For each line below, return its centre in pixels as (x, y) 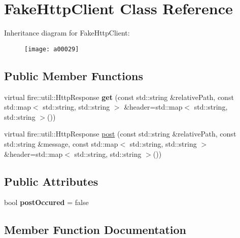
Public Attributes (51, 181)
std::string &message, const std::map (61, 143)
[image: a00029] (52, 49)
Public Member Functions (74, 75)
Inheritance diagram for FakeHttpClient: (67, 33)
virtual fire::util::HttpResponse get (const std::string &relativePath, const (119, 97)
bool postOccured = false (46, 202)
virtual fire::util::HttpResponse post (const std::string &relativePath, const (120, 134)
